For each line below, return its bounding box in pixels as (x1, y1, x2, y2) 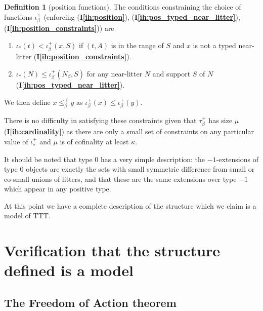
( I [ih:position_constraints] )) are (4, 23, 114, 33)
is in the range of (111, 40, 164, 50)
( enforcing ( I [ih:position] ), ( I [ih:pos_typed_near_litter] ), (43, 11, 240, 22)
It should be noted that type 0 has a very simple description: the (4, 153, 205, 164)
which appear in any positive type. (4, 183, 111, 194)
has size (208, 115, 233, 126)
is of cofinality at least (60, 136, 129, 147)
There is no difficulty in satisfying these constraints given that (4, 115, 197, 126)
